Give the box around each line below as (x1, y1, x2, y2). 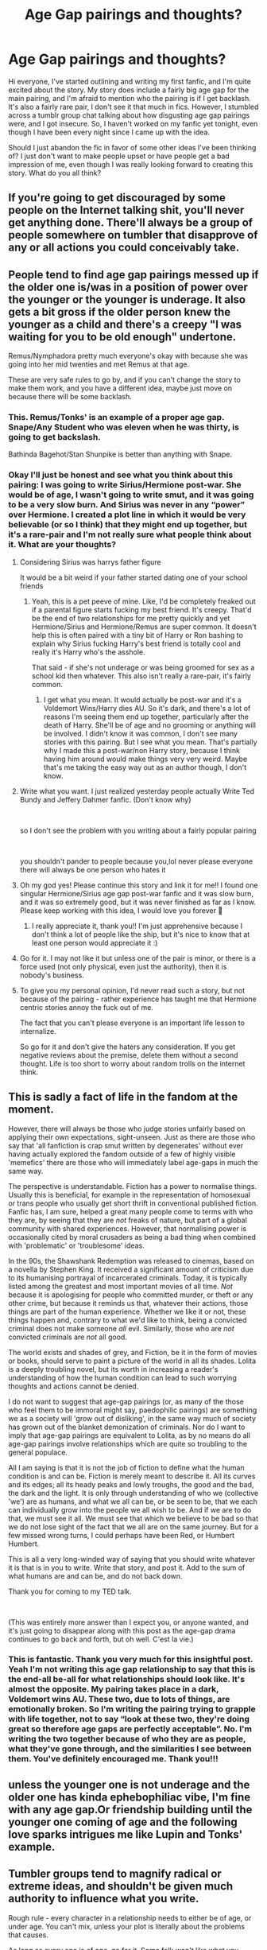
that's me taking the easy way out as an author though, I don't (43, 762, 247, 772)
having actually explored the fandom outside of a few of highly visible (8, 1149, 236, 1159)
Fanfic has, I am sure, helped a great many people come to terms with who (8, 1206, 253, 1216)
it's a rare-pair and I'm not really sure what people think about (8, 529, 252, 540)
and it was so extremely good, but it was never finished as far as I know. (19, 897, 257, 907)
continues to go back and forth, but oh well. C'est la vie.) (8, 1634, 194, 1644)
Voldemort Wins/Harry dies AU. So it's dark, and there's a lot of (43, 703, 251, 713)
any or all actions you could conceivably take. (8, 241, 240, 254)
